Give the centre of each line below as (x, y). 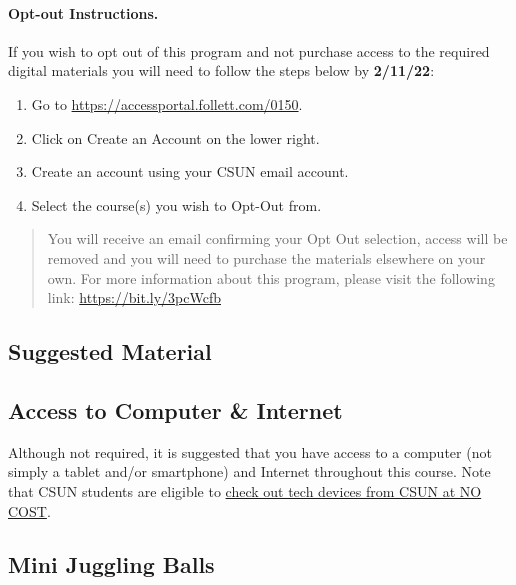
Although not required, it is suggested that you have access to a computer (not (250, 451)
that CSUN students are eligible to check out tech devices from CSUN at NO (245, 490)
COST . (29, 510)
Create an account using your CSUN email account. (190, 171)
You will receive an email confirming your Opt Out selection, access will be (277, 238)
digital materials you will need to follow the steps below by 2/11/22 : (221, 70)
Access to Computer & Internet (175, 409)
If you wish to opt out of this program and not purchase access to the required (249, 50)
